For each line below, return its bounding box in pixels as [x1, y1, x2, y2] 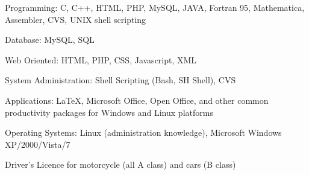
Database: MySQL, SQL [5, 33, 95, 46]
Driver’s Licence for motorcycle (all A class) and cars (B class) [5, 158, 236, 171]
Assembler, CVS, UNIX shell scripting [5, 13, 146, 25]
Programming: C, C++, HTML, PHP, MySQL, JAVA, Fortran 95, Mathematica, [5, 1, 305, 13]
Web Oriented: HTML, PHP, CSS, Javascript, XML [5, 53, 197, 66]
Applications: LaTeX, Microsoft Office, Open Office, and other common [5, 94, 269, 106]
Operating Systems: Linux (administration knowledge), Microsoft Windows [5, 126, 282, 139]
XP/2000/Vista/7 [5, 138, 70, 150]
